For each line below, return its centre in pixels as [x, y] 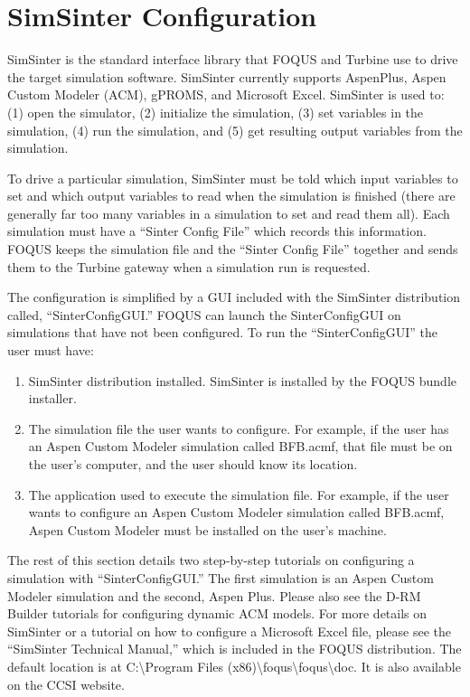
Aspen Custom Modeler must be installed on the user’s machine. [207, 529]
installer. [52, 398]
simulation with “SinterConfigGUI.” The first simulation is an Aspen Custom [221, 577]
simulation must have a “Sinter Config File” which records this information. [217, 231]
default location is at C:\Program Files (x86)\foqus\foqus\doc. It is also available [234, 666]
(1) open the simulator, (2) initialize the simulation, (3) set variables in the [216, 112]
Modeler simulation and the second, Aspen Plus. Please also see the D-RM [214, 595]
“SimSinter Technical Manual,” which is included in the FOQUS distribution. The [235, 649]
